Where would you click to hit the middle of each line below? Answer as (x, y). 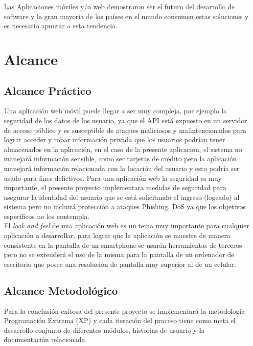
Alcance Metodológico (61, 290)
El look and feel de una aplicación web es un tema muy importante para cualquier (126, 226)
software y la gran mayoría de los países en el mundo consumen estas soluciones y (126, 16)
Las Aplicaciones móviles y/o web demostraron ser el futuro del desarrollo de (119, 6)
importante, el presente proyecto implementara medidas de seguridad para (115, 187)
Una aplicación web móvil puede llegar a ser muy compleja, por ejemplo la (115, 111)
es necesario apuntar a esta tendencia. (61, 26)
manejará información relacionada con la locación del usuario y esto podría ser (122, 168)
